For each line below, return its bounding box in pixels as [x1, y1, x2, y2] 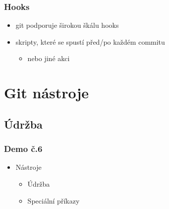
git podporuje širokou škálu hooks [15, 20, 119, 30]
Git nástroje [4, 82, 89, 103]
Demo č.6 [4, 142, 43, 155]
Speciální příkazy [27, 195, 80, 206]
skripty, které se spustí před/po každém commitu [15, 36, 165, 47]
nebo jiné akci [27, 53, 70, 64]
